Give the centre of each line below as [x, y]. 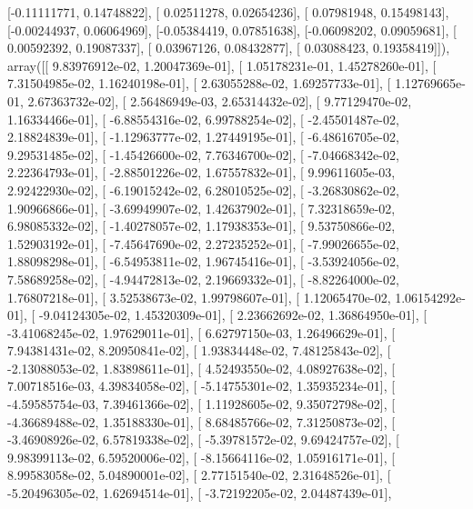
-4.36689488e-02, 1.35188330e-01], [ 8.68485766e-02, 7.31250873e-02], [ [201, 421]
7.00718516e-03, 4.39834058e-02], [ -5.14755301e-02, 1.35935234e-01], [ [201, 386]
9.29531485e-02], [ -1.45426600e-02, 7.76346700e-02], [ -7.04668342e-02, [203, 154]
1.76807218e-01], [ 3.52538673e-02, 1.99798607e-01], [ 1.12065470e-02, [199, 297]
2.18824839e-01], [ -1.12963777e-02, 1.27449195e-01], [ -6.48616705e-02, [203, 137]
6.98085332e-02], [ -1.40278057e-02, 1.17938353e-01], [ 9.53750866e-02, [201, 226]
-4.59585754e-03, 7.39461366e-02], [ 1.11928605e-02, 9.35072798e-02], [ [201, 404]
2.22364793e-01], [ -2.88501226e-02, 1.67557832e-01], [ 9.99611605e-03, [201, 172]
